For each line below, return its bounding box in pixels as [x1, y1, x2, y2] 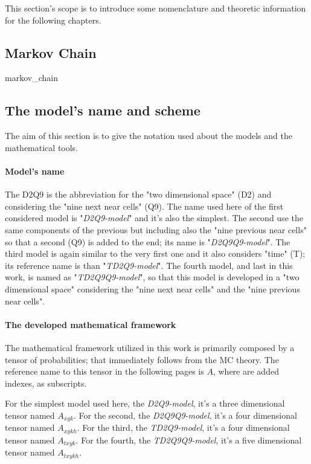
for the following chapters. [5, 13, 101, 26]
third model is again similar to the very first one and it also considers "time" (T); [5, 247, 306, 260]
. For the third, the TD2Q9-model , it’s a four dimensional [77, 421, 290, 434]
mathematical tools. [5, 141, 79, 153]
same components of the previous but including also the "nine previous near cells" [5, 223, 307, 236]
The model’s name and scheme [5, 101, 200, 120]
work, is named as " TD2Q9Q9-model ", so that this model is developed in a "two [5, 271, 300, 283]
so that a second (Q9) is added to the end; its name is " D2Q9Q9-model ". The [5, 235, 290, 248]
